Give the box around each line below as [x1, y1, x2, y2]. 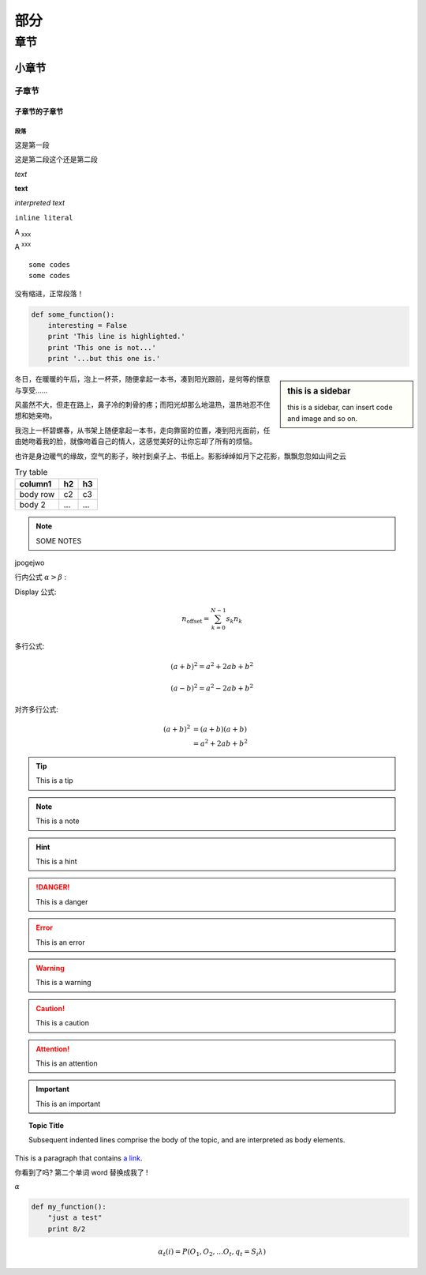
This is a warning [35, 978, 92, 987]
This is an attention [35, 1059, 98, 1068]
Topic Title [28, 1121, 65, 1130]
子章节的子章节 [14, 107, 63, 116]
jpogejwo [14, 558, 45, 568]
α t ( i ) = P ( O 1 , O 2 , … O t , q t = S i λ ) [158, 1247, 267, 1258]
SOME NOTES [35, 536, 82, 545]
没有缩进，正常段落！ [14, 288, 84, 298]
